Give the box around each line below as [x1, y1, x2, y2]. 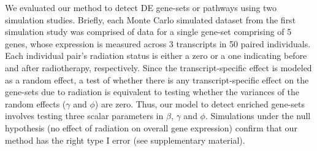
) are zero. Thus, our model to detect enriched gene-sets [94, 97, 305, 110]
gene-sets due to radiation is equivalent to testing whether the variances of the [5, 85, 299, 98]
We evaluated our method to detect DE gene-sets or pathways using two [5, 1, 277, 14]
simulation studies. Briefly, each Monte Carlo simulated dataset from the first [5, 13, 296, 26]
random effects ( [5, 97, 66, 110]
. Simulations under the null [205, 109, 311, 122]
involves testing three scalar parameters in [5, 109, 164, 122]
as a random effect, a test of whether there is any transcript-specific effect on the [5, 73, 309, 86]
